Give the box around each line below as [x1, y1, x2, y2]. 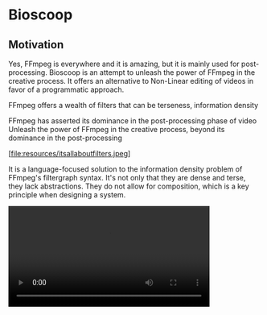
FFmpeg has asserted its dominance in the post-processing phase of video [8, 116, 257, 126]
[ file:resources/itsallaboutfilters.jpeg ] [8, 149, 131, 158]
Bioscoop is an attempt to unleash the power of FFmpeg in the [49, 68, 256, 77]
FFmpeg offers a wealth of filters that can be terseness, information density [8, 101, 259, 110]
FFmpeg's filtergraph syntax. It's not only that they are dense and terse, [8, 173, 246, 182]
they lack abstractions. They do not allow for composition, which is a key [8, 181, 249, 191]
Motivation [8, 38, 64, 52]
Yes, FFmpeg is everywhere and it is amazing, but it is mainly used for [8, 59, 240, 68]
